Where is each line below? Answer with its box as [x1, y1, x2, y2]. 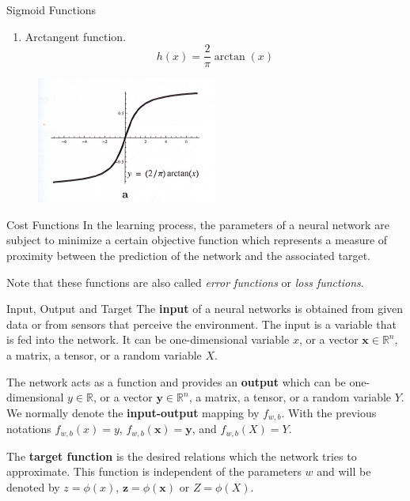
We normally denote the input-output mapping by [6, 404, 260, 420]
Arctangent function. [25, 28, 127, 44]
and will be [317, 463, 371, 480]
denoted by [6, 478, 60, 495]
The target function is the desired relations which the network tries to [6, 447, 357, 464]
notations [6, 420, 51, 437]
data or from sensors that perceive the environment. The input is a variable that [6, 315, 397, 332]
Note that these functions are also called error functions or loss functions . [6, 273, 364, 290]
